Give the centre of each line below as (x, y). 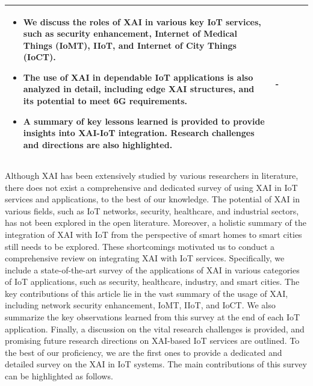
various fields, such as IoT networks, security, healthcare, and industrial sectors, (152, 210)
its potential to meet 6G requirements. (105, 101)
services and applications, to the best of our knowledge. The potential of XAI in (152, 199)
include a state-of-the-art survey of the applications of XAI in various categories (152, 269)
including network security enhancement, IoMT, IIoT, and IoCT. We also (140, 305)
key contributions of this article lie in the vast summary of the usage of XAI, (147, 293)
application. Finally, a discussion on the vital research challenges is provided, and (155, 328)
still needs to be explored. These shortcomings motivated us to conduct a (140, 246)
